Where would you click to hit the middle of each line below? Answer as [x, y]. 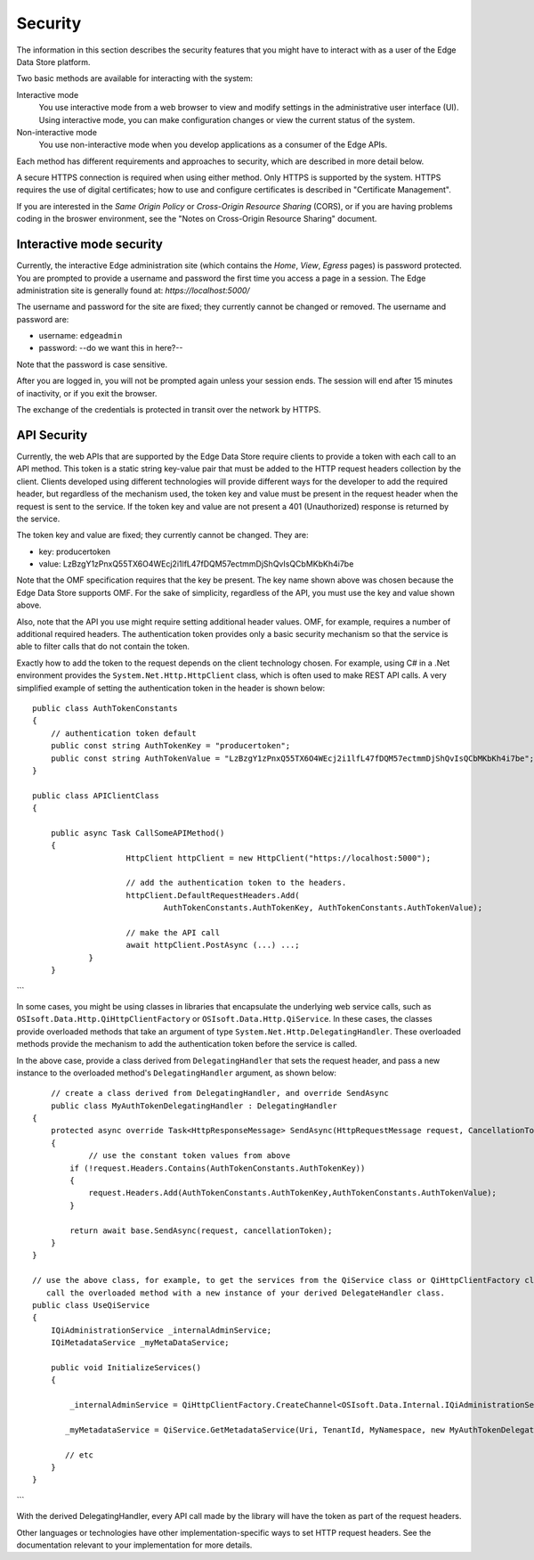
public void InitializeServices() [126, 1367]
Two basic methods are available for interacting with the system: [135, 78]
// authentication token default [124, 733]
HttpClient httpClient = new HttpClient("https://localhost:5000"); [279, 858]
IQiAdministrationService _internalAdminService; [161, 1330]
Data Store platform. [53, 61]
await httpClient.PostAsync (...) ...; [213, 945]
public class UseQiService [91, 1305]
